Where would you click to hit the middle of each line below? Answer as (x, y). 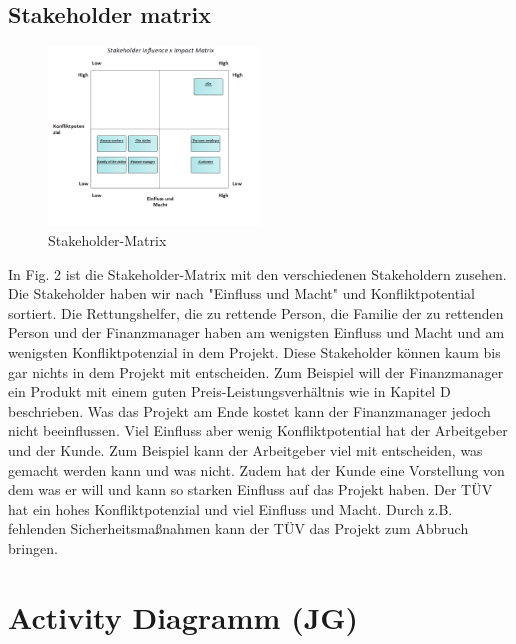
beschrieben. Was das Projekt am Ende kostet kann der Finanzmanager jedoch (249, 410)
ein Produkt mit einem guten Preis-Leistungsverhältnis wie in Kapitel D (229, 391)
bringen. (33, 547)
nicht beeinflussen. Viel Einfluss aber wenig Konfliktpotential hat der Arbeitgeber (258, 430)
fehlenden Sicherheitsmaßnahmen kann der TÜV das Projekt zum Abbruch (238, 528)
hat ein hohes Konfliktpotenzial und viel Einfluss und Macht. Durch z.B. (230, 508)
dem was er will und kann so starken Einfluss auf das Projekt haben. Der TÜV (250, 489)
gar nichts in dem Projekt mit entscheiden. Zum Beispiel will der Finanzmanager (256, 371)
